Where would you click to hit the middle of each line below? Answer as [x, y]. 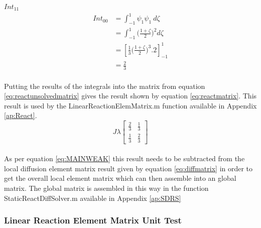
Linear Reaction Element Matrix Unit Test [93, 220]
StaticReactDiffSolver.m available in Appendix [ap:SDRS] [93, 198]
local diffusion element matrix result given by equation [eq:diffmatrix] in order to [128, 168]
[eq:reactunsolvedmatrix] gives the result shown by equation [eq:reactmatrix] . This [130, 96]
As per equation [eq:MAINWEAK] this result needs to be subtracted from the [124, 158]
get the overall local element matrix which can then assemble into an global [120, 178]
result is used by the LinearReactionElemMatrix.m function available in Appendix [130, 105]
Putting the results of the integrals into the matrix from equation [105, 86]
